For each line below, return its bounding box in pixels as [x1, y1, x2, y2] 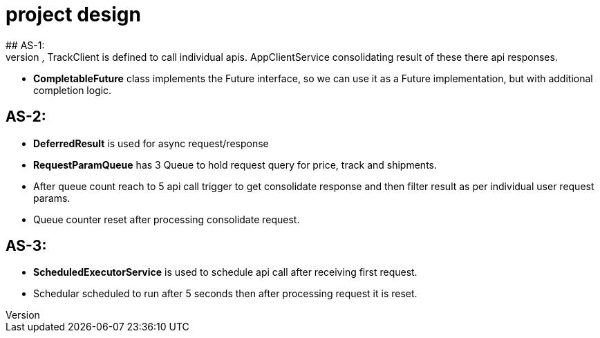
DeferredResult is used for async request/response [33, 137, 269, 149]
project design [6, 3, 141, 26]
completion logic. [33, 84, 112, 96]
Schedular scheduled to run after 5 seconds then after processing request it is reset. [33, 288, 418, 300]
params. [33, 191, 71, 204]
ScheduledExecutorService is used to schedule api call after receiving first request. [33, 266, 418, 279]
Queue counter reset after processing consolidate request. [33, 213, 300, 225]
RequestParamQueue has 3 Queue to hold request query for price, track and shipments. [33, 158, 438, 171]
